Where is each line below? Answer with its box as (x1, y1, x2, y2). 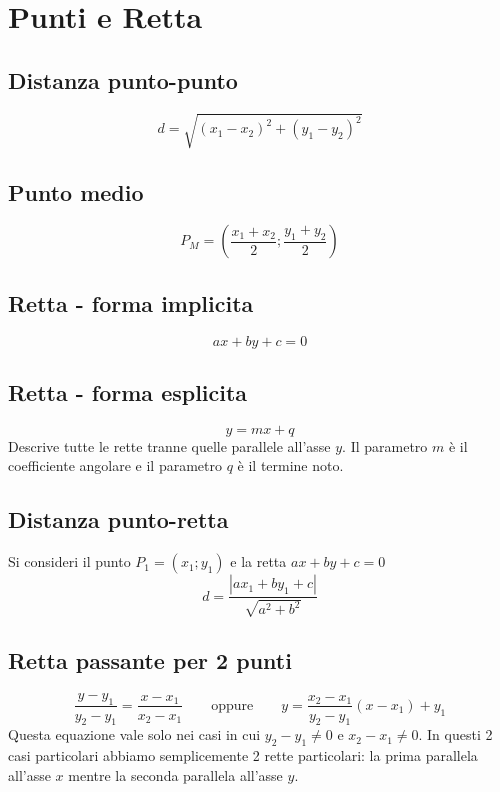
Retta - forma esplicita (8, 376, 248, 407)
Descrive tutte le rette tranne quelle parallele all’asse (8, 435, 331, 456)
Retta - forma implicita (8, 287, 254, 318)
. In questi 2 (418, 724, 493, 745)
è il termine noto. (237, 455, 344, 476)
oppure (211, 698, 254, 713)
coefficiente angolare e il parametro (8, 455, 222, 476)
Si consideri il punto (8, 551, 131, 572)
